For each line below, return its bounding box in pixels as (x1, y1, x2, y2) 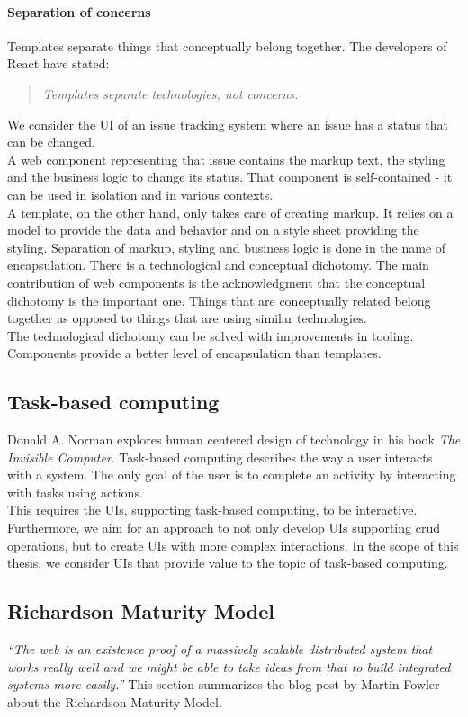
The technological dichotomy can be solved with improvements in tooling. (7, 326, 414, 345)
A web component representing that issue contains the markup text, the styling (7, 149, 445, 168)
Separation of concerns (7, 2, 151, 21)
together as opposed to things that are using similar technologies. (7, 309, 367, 327)
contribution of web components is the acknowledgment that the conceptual (7, 273, 426, 291)
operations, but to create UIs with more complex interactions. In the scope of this (7, 535, 459, 554)
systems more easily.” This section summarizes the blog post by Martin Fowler (7, 675, 440, 694)
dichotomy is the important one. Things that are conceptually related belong (7, 291, 431, 309)
